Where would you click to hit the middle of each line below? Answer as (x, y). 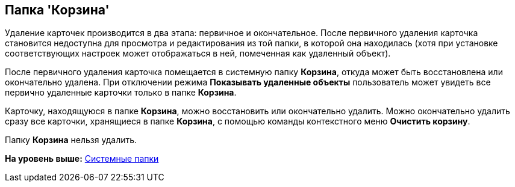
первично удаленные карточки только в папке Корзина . (121, 93)
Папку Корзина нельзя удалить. (71, 140)
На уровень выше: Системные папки (82, 159)
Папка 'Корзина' (57, 10)
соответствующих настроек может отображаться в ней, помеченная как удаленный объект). (198, 54)
